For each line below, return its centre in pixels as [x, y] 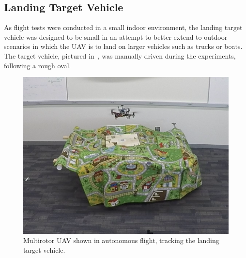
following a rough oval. [38, 65]
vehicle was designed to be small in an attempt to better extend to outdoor [116, 37]
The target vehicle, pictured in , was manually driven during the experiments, [120, 55]
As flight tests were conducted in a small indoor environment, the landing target [123, 27]
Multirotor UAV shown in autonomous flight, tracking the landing [121, 240]
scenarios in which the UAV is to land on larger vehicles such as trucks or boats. [123, 46]
